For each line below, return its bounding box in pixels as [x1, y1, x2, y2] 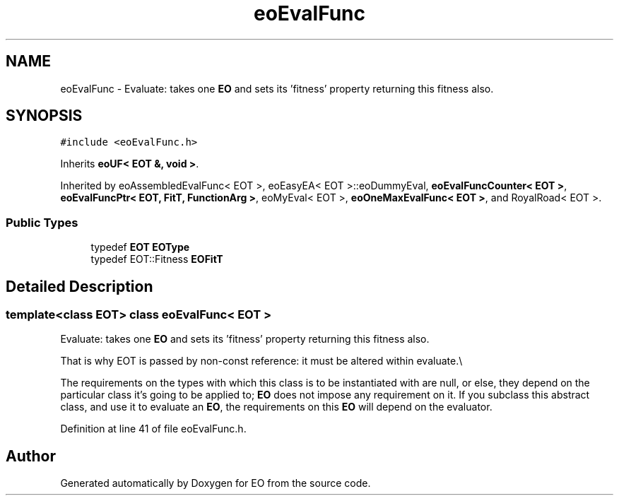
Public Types [6, 215, 78, 230]
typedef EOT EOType [90, 241, 190, 254]
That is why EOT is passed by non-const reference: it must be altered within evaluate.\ [60, 355, 463, 367]
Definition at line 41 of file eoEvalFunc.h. [60, 423, 247, 435]
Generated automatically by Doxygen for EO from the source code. [60, 477, 371, 490]
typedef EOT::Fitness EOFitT [90, 253, 223, 266]
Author [6, 447, 56, 465]
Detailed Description [6, 277, 153, 295]
